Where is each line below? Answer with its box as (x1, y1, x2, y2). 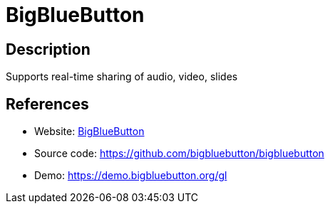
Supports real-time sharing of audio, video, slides (6, 70, 238, 83)
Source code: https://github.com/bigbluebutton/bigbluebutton (34, 147, 324, 160)
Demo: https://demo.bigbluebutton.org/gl (34, 169, 227, 182)
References (6, 95, 89, 113)
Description (6, 40, 91, 58)
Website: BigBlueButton (34, 125, 145, 138)
